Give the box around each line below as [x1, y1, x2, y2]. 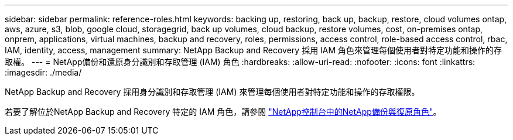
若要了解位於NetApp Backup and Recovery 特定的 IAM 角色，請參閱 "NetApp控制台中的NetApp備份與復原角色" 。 [5, 107, 442, 117]
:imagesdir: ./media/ [5, 67, 82, 77]
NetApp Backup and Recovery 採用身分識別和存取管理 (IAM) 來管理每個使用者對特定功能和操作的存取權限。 [5, 87, 420, 97]
